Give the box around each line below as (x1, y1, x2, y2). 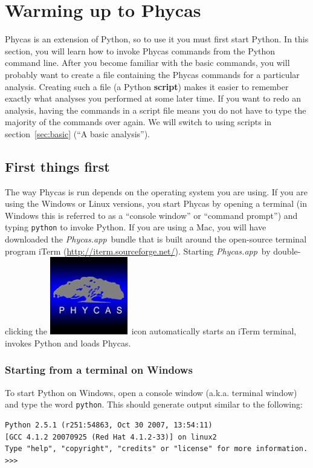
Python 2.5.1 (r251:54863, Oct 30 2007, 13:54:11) (5, 420, 213, 429)
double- (273, 244, 301, 257)
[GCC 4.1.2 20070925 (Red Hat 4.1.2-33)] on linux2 (5, 432, 217, 441)
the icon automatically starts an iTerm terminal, (35, 325, 297, 337)
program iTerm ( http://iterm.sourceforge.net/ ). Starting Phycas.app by (5, 244, 271, 257)
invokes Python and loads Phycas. (5, 336, 131, 349)
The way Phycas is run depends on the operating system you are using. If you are (5, 185, 308, 198)
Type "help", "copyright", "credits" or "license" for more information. (5, 444, 308, 453)
